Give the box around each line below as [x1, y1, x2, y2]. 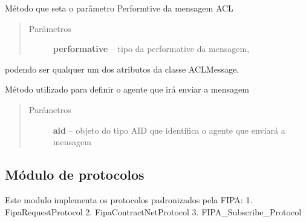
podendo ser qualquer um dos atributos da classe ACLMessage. [5, 62, 239, 75]
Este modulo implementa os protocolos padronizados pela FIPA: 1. [5, 193, 253, 206]
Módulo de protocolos [5, 165, 145, 184]
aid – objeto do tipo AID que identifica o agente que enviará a [53, 123, 285, 136]
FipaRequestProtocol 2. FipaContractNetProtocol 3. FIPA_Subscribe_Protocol [5, 205, 302, 218]
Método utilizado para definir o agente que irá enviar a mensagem [5, 83, 249, 96]
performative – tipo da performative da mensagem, [53, 42, 250, 55]
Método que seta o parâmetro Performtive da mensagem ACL [5, 2, 233, 14]
